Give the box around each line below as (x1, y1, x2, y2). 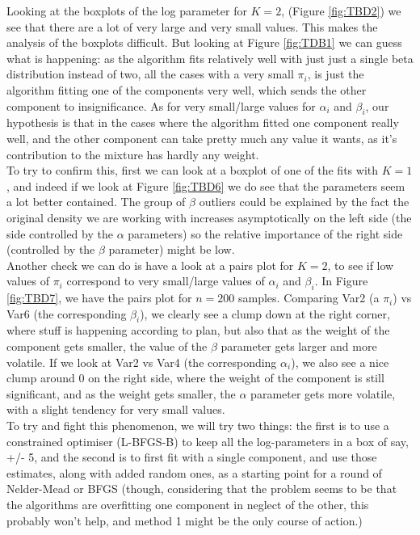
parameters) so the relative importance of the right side (128, 225, 403, 242)
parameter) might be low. (108, 241, 235, 258)
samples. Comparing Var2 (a (238, 289, 380, 306)
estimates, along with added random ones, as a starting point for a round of (6, 464, 382, 481)
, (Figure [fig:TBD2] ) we (281, 2, 401, 19)
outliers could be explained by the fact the (199, 193, 409, 210)
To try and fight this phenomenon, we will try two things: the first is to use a (6, 417, 389, 434)
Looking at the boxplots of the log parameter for (6, 2, 247, 19)
